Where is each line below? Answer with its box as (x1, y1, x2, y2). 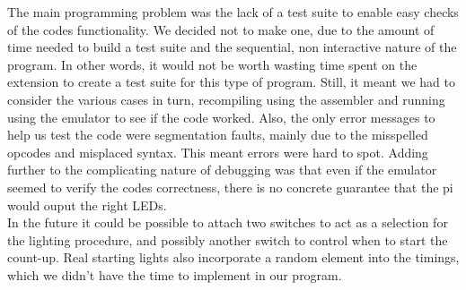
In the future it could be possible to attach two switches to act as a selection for (7, 213, 448, 232)
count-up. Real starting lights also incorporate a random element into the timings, (7, 248, 460, 267)
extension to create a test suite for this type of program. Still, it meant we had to (7, 72, 455, 91)
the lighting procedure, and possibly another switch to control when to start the (7, 230, 448, 249)
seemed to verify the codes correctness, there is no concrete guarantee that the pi (7, 177, 453, 196)
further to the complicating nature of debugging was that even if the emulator (7, 160, 437, 179)
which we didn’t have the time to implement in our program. (7, 265, 342, 284)
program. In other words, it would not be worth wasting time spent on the (7, 55, 418, 73)
